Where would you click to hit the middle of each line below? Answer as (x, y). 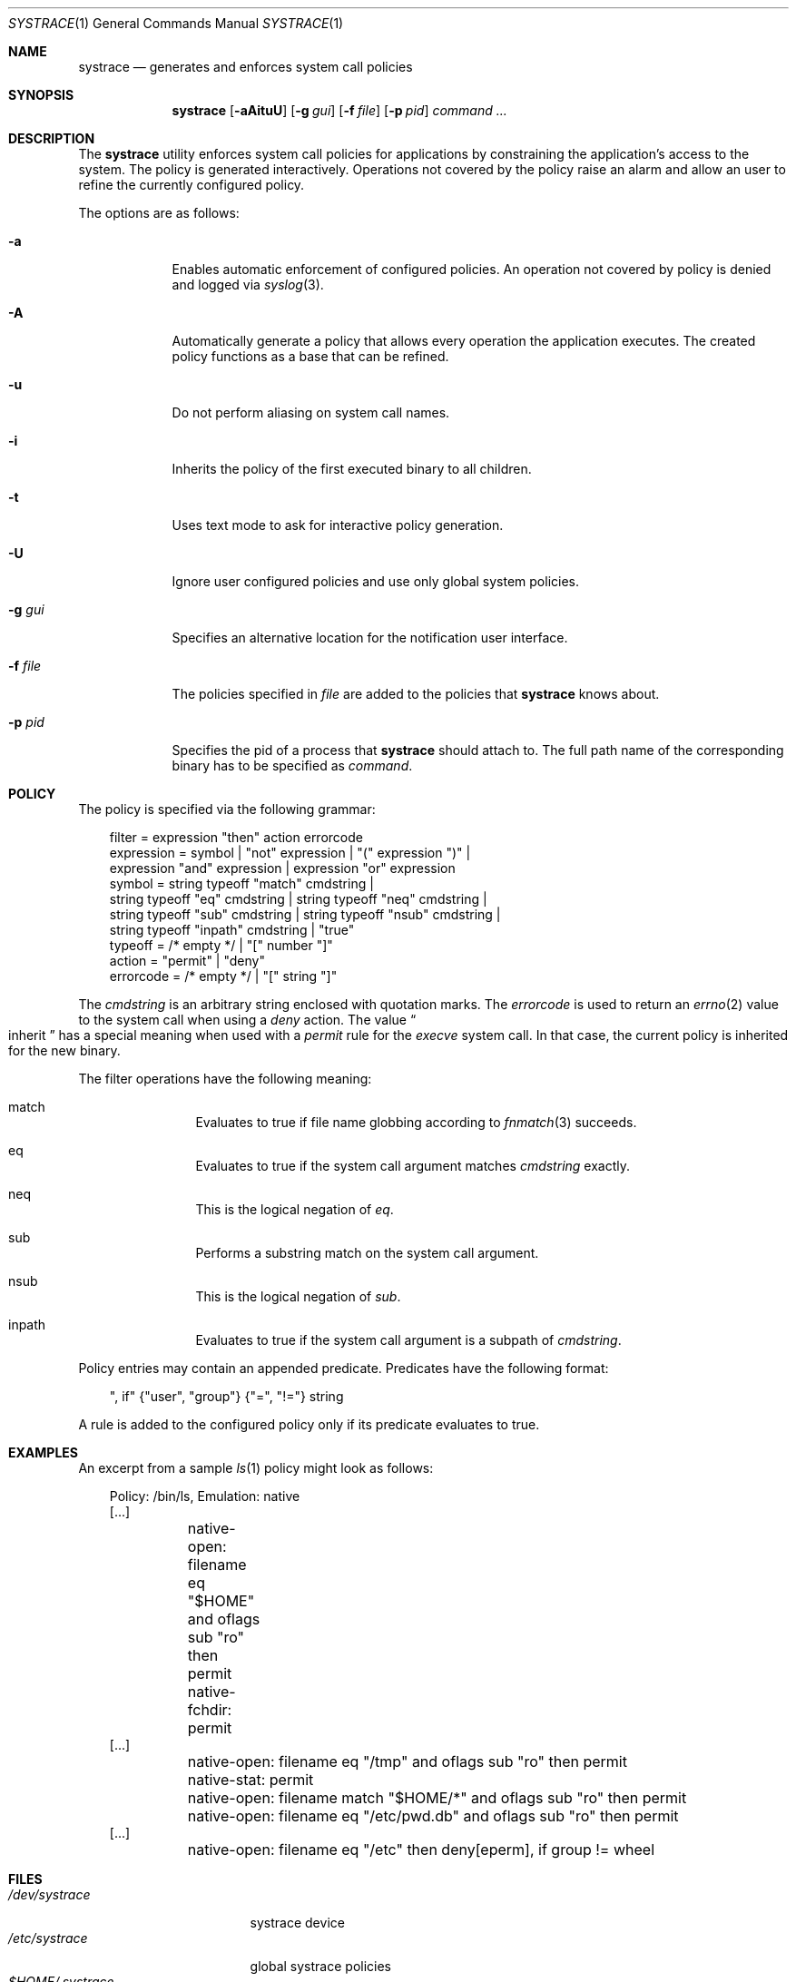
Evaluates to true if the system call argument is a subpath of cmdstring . (408, 1340)
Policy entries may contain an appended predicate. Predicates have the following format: (344, 1368)
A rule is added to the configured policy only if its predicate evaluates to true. (309, 1424)
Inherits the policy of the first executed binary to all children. (352, 469)
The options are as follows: (159, 213)
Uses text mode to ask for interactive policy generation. (338, 525)
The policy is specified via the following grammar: (227, 809)
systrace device (297, 1923)
